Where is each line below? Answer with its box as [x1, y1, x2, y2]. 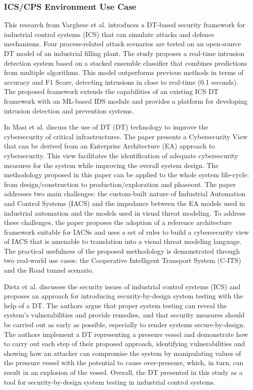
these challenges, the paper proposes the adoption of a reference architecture [4, 217, 232, 227]
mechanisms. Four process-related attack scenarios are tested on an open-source [4, 38, 241, 49]
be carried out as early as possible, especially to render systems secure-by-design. [4, 319, 245, 330]
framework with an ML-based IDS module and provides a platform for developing [4, 95, 248, 106]
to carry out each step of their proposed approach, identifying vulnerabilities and [4, 338, 245, 349]
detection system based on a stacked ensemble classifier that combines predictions [4, 57, 248, 68]
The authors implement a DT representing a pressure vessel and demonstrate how [4, 329, 248, 339]
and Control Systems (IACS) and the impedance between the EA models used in [4, 198, 245, 208]
